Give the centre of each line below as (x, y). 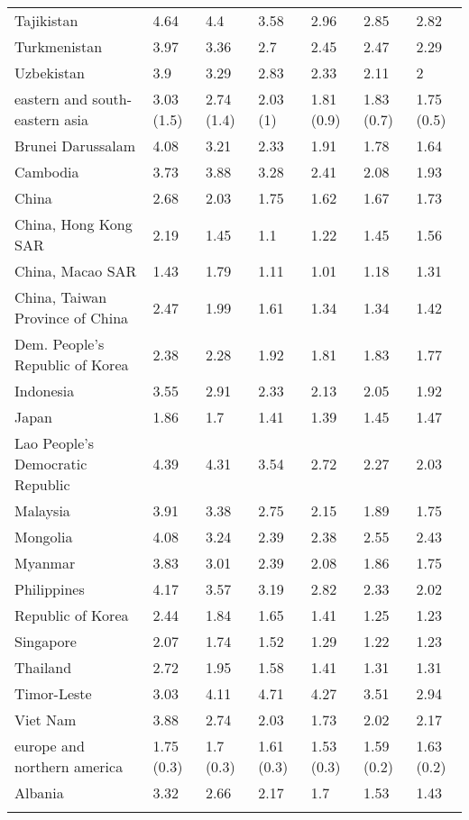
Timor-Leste (53, 693)
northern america (69, 766)
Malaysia (42, 510)
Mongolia (44, 537)
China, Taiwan (61, 297)
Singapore (46, 641)
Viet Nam (46, 720)
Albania (39, 793)
